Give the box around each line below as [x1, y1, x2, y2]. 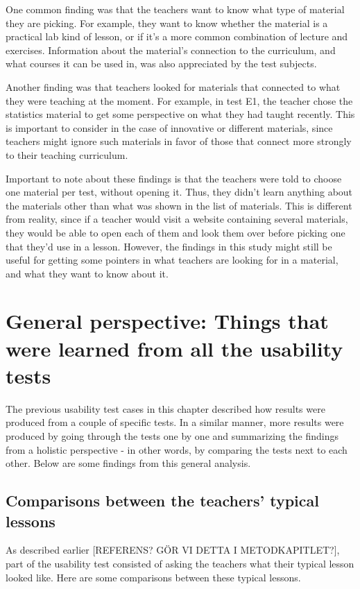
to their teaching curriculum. [6, 147, 128, 162]
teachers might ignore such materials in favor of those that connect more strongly [6, 134, 352, 148]
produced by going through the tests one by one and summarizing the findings [6, 428, 338, 443]
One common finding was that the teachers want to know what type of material [6, 2, 345, 16]
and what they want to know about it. [6, 266, 169, 280]
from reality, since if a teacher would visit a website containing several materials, [6, 212, 348, 226]
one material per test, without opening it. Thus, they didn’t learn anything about [6, 185, 353, 199]
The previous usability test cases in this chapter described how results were [6, 401, 325, 416]
